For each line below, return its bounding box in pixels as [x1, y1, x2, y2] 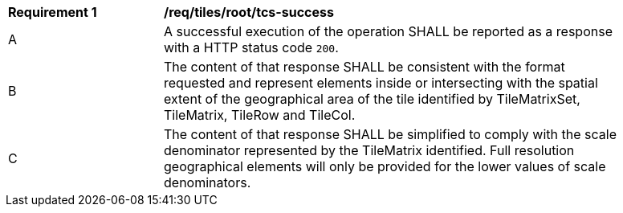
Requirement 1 [8, 4, 97, 20]
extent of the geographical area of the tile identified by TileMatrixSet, [164, 91, 580, 107]
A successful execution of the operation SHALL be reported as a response [164, 23, 613, 39]
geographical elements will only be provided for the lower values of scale [164, 158, 606, 174]
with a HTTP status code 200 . [164, 39, 339, 55]
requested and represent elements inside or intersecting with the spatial [164, 75, 598, 91]
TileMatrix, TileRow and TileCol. [164, 107, 356, 123]
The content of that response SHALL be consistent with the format [164, 59, 565, 75]
